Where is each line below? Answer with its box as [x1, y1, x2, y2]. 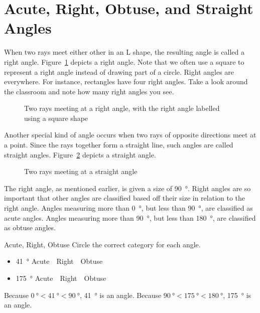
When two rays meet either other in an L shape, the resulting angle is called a [4, 47, 244, 57]
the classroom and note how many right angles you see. [4, 86, 174, 96]
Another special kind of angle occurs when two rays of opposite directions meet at [4, 129, 256, 140]
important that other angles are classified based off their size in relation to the [4, 193, 245, 203]
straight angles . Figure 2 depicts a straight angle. [4, 149, 156, 160]
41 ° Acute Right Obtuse [16, 256, 103, 266]
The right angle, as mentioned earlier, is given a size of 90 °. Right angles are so [4, 183, 251, 193]
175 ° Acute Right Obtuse [16, 273, 106, 283]
